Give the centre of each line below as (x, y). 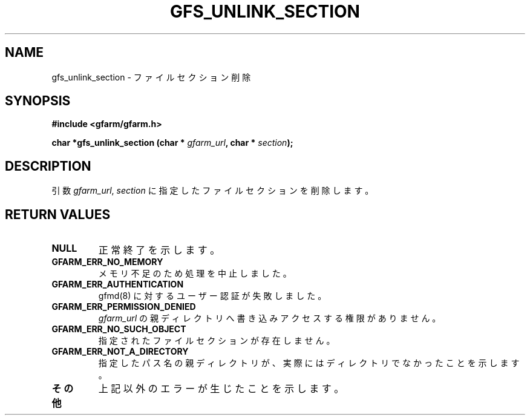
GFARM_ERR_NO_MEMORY (107, 262)
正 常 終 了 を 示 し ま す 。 (159, 250)
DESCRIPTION (48, 166)
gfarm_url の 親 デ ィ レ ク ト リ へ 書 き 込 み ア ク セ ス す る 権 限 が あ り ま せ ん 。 (270, 318)
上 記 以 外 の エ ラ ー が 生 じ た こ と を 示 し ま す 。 (221, 389)
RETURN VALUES (58, 214)
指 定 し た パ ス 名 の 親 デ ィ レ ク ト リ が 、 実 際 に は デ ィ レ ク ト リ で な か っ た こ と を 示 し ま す (309, 363)
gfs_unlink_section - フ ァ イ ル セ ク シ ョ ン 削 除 (151, 77)
